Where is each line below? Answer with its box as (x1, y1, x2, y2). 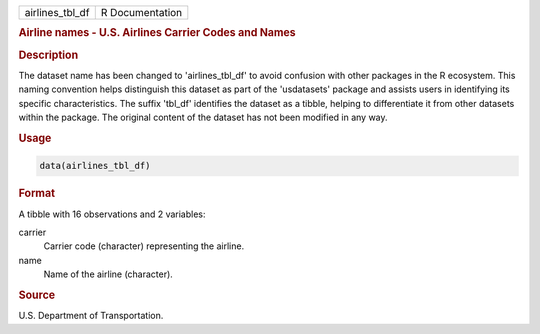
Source (18, 288, 56, 302)
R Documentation (100, 6, 183, 19)
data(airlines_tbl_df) (39, 160, 151, 172)
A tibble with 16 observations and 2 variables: (18, 208, 206, 220)
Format (18, 186, 55, 200)
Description (18, 48, 79, 62)
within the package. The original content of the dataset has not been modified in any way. (18, 111, 389, 124)
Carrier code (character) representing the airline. (43, 240, 245, 252)
